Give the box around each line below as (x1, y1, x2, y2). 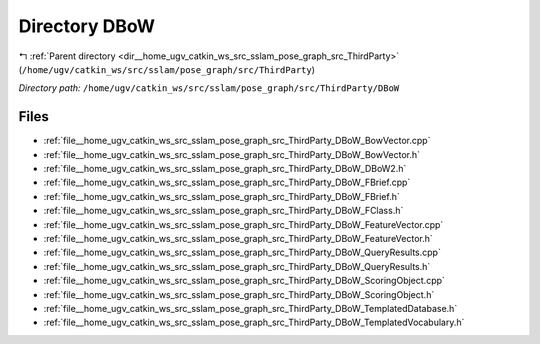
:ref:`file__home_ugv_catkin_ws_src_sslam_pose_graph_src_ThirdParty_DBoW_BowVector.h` (43, 148, 420, 160)
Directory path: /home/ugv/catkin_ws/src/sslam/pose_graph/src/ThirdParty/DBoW (18, 82, 400, 94)
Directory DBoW (18, 15, 155, 37)
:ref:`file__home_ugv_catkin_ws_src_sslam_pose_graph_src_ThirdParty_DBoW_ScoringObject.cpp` (43, 275, 445, 287)
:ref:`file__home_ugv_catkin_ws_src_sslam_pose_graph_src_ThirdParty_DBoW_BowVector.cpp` (43, 135, 431, 147)
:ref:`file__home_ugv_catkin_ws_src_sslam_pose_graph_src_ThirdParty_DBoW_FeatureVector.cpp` (43, 218, 444, 230)
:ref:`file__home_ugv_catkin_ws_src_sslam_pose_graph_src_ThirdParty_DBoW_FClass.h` (43, 205, 404, 217)
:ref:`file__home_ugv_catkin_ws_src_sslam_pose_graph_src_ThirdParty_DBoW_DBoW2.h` (43, 163, 407, 175)
